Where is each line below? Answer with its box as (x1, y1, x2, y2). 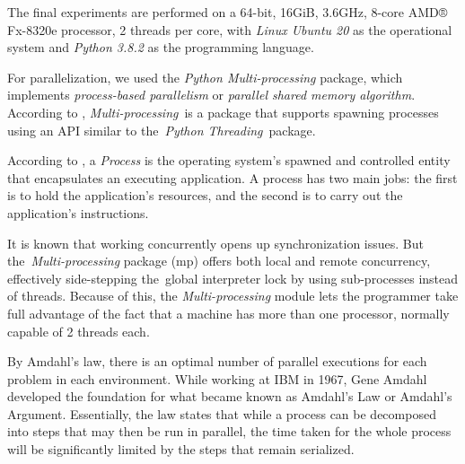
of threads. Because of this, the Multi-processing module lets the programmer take (7, 286, 459, 305)
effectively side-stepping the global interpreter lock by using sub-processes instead (7, 268, 459, 287)
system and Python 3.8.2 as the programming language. (7, 38, 314, 57)
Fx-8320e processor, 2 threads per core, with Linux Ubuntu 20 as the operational (7, 20, 452, 39)
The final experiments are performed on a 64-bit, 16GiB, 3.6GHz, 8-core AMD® (7, 3, 448, 21)
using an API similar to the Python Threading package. (7, 120, 316, 139)
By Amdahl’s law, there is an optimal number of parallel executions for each (7, 352, 427, 371)
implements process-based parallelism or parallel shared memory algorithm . (7, 85, 416, 104)
